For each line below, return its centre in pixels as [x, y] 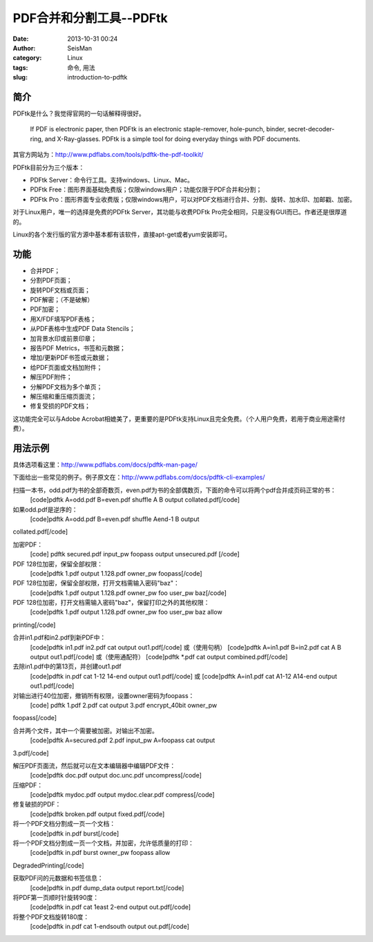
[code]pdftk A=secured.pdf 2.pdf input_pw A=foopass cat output [123, 740]
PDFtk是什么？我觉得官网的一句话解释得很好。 [79, 113]
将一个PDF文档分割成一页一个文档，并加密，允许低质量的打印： [104, 843]
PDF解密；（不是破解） [62, 300]
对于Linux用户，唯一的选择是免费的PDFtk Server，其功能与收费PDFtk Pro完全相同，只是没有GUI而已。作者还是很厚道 [180, 212]
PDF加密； [45, 309]
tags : [20, 67]
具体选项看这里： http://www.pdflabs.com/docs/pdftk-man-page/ [105, 464]
